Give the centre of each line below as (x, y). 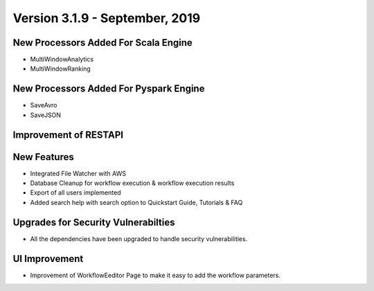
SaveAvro (44, 105)
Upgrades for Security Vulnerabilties (94, 222)
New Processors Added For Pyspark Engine (109, 89)
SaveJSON (46, 115)
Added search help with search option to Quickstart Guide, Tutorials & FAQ (136, 202)
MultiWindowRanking (61, 69)
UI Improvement (48, 259)
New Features (43, 157)
